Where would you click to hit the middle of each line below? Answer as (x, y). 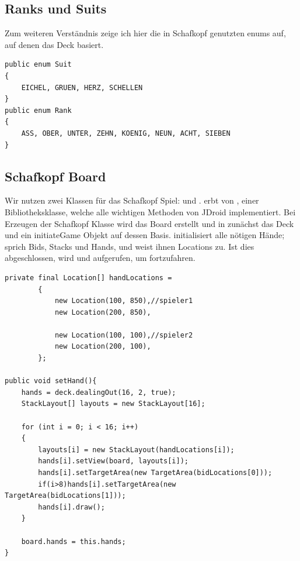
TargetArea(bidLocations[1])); (65, 496)
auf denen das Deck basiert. (54, 44)
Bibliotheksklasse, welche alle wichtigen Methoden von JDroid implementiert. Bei (150, 211)
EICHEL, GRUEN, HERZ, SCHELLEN (82, 87)
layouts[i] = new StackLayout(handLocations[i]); (136, 450)
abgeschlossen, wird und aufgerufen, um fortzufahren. (100, 258)
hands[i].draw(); (71, 507)
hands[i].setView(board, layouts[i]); (113, 461)
